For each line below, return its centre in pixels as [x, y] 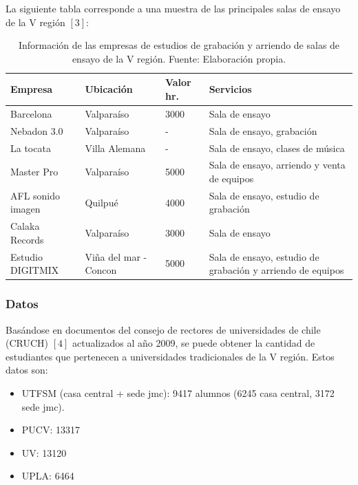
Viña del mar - [116, 256]
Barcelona [31, 113]
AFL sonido [35, 195]
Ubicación [109, 89]
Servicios [230, 89]
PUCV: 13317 [51, 430]
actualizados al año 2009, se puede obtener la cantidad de [194, 343]
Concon [101, 270]
